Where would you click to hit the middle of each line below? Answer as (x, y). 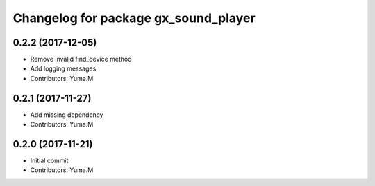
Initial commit (49, 161)
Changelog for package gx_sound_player (134, 18)
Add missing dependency (67, 115)
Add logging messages (63, 68)
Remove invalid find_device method (81, 59)
